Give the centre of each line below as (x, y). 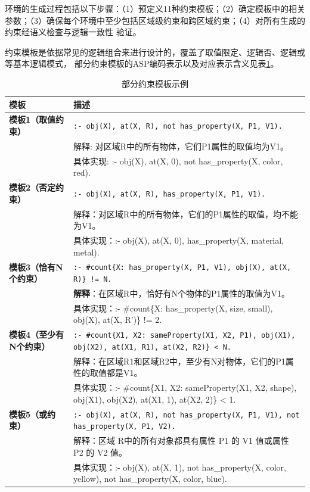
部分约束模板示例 (155, 83)
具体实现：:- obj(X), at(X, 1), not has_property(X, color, (180, 467)
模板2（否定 (32, 187)
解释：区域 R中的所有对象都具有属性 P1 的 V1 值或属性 (181, 440)
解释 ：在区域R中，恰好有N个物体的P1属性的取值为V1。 (182, 293)
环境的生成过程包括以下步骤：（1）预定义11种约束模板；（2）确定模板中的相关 (155, 8)
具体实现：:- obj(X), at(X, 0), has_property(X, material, (179, 240)
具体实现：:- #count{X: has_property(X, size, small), (173, 308)
